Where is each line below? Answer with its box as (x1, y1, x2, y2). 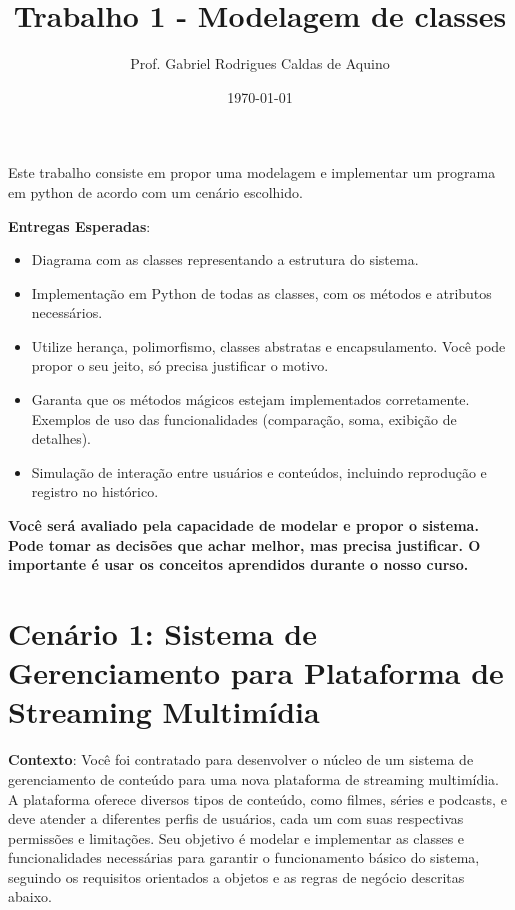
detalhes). (31, 428, 91, 449)
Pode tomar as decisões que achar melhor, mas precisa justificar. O (8, 534, 481, 555)
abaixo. (8, 886, 52, 907)
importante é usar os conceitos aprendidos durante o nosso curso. (8, 554, 469, 575)
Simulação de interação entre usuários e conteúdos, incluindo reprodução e (31, 461, 487, 482)
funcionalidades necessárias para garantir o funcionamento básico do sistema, (8, 847, 480, 868)
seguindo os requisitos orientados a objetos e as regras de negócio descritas (8, 866, 465, 887)
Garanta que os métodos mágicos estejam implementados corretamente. (31, 389, 470, 410)
